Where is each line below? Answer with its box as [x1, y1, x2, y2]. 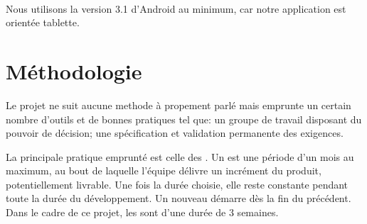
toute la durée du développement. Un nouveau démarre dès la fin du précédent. [6, 191, 351, 206]
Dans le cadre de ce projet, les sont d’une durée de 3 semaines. [6, 205, 279, 220]
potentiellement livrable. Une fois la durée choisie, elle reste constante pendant [6, 177, 349, 191]
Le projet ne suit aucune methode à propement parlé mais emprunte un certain [6, 97, 351, 112]
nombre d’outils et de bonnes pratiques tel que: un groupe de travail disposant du [6, 111, 362, 126]
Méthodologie [6, 56, 142, 85]
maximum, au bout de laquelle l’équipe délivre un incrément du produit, [6, 163, 321, 178]
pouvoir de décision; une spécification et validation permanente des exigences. [6, 125, 344, 140]
